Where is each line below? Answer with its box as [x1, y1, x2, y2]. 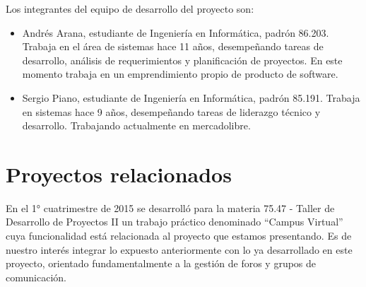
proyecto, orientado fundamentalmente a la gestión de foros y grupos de [6, 256, 317, 271]
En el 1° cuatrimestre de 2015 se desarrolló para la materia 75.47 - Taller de [6, 200, 335, 215]
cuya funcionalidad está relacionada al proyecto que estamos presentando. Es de [6, 228, 352, 243]
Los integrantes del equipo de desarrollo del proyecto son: [6, 1, 254, 16]
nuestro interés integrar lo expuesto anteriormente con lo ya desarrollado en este [6, 242, 353, 257]
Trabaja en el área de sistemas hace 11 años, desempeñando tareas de [22, 39, 324, 54]
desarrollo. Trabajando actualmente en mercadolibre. [22, 118, 251, 133]
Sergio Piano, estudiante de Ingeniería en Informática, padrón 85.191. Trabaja [22, 90, 360, 105]
